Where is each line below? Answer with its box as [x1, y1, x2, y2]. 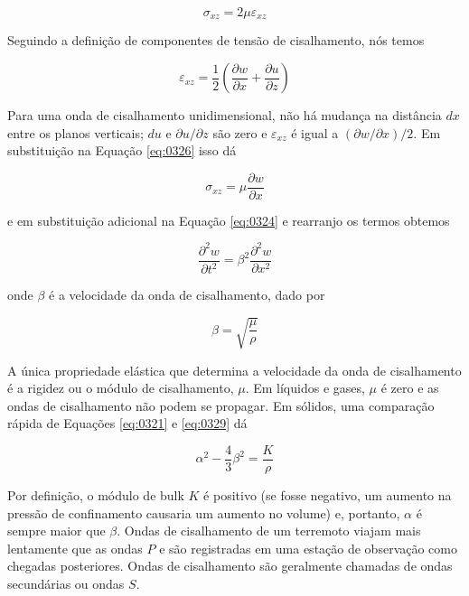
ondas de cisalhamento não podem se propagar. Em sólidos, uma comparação [7, 396, 435, 414]
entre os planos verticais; [7, 123, 144, 142]
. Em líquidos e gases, [245, 378, 365, 397]
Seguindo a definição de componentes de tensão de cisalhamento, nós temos [7, 31, 425, 50]
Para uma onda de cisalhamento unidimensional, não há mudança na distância [7, 106, 442, 125]
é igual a [291, 123, 339, 142]
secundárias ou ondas [7, 573, 125, 592]
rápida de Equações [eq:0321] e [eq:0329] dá [7, 414, 248, 433]
